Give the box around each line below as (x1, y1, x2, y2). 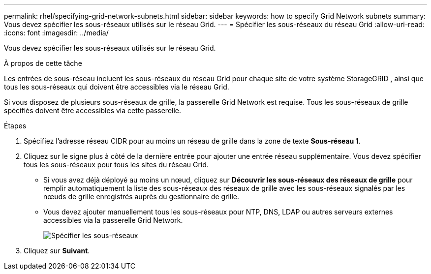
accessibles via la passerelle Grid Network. (43, 216, 183, 224)
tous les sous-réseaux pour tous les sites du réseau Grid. (24, 160, 209, 169)
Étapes (4, 122, 27, 130)
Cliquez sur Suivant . (24, 246, 90, 255)
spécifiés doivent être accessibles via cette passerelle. (4, 106, 182, 115)
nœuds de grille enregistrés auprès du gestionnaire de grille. (43, 192, 239, 201)
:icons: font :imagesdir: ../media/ (4, 29, 109, 37)
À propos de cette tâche (4, 59, 82, 67)
